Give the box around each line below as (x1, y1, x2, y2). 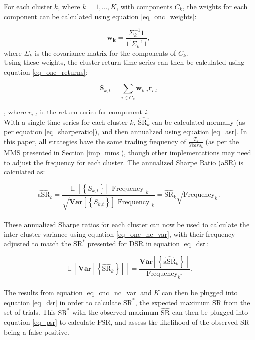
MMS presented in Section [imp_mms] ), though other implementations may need (4, 147, 251, 158)
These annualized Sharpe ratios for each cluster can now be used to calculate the (4, 219, 250, 229)
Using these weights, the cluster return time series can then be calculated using (4, 57, 245, 67)
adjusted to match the (4, 238, 71, 249)
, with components (116, 1, 173, 11)
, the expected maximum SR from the (135, 297, 250, 307)
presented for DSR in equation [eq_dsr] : (87, 238, 209, 249)
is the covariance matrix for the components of (34, 47, 176, 57)
